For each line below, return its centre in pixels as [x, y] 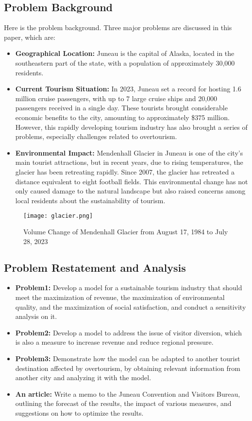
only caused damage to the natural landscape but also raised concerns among [130, 191]
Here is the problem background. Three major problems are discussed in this [118, 27]
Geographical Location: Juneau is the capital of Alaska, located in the [125, 53]
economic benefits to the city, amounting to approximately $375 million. [122, 117]
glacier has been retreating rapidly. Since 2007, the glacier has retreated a [125, 171]
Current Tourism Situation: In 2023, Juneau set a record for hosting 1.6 [128, 89]
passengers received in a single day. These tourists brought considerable [121, 108]
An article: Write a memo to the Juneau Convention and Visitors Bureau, [128, 394]
